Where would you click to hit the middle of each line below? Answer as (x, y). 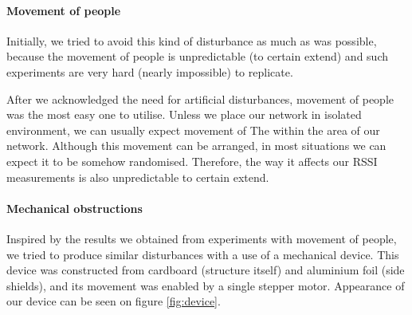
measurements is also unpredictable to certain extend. (138, 177)
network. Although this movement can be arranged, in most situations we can (196, 146)
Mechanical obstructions (75, 208)
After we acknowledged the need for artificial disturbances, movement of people (200, 98)
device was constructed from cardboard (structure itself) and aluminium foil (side (206, 270)
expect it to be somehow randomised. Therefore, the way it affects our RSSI (192, 161)
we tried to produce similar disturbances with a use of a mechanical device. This (203, 254)
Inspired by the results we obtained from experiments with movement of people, (202, 238)
